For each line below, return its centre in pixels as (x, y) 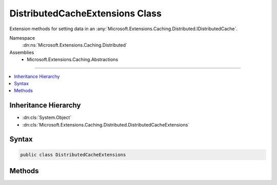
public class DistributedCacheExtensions (73, 155)
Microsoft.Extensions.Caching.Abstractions (73, 59)
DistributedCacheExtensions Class (85, 13)
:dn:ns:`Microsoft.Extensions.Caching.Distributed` (75, 45)
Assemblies (22, 52)
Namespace (22, 38)
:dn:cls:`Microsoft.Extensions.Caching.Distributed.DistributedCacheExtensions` (106, 125)
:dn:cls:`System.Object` (47, 117)
